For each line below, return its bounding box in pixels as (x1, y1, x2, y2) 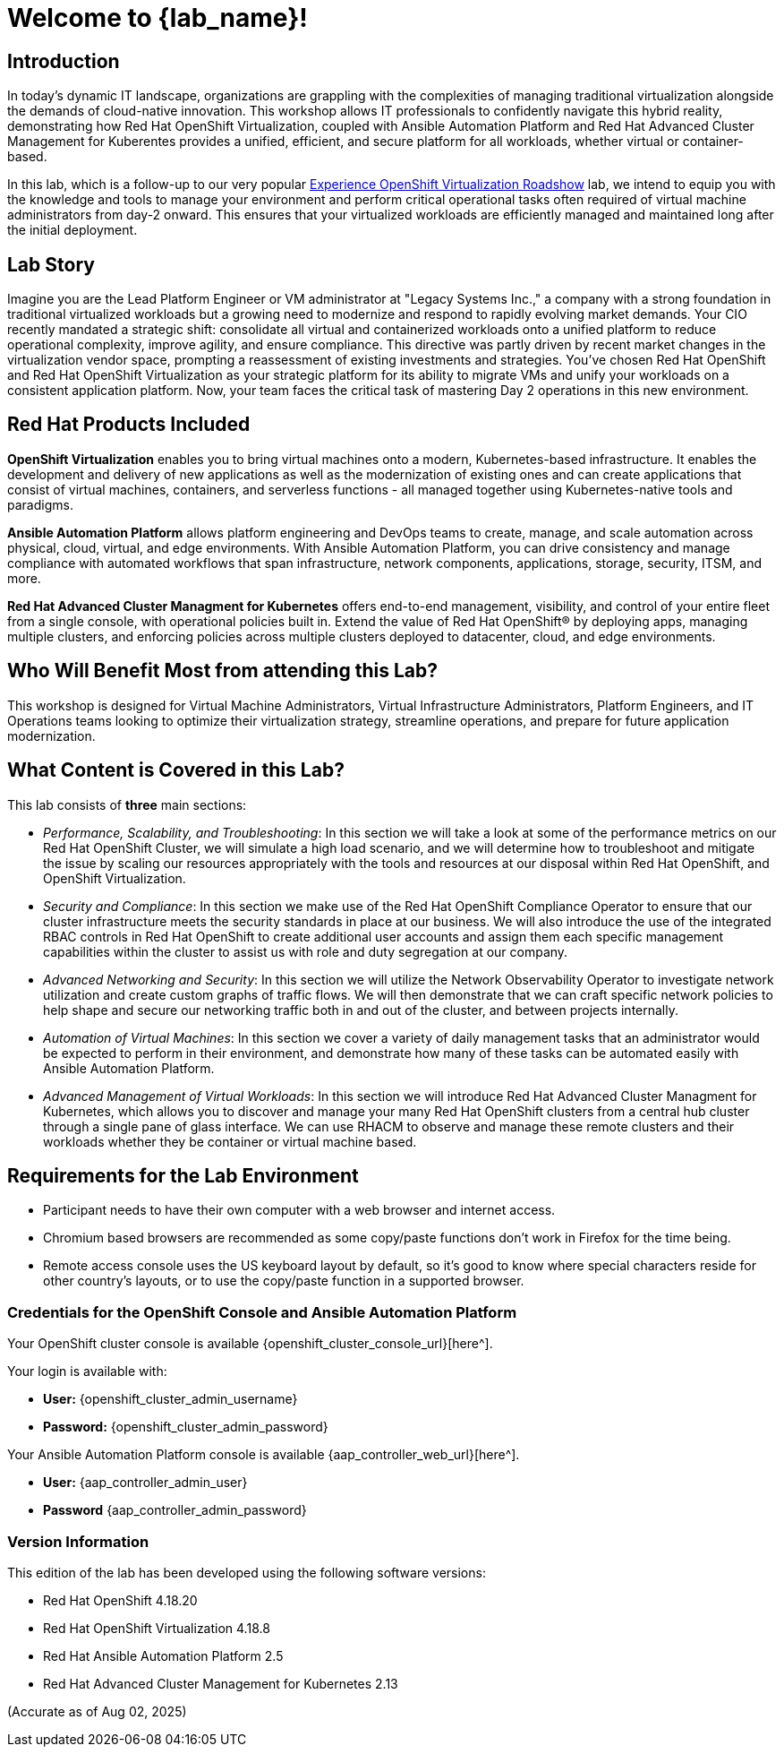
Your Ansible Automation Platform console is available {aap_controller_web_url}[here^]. (7, 1447, 520, 1463)
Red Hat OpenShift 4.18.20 (43, 1592, 198, 1608)
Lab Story (7, 253, 95, 276)
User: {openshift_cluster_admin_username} (43, 1391, 298, 1407)
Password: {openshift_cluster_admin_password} (43, 1419, 328, 1435)
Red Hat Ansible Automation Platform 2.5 (43, 1647, 284, 1664)
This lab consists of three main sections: (7, 796, 247, 813)
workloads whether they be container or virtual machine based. (43, 1133, 417, 1149)
